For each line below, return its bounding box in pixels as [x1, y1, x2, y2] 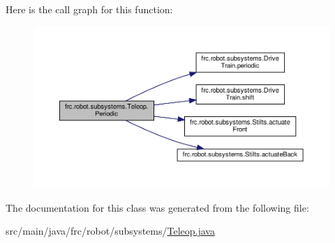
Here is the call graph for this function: [6, 2, 173, 16]
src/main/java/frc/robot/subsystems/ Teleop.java [6, 224, 215, 238]
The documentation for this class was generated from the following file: [6, 200, 309, 214]
